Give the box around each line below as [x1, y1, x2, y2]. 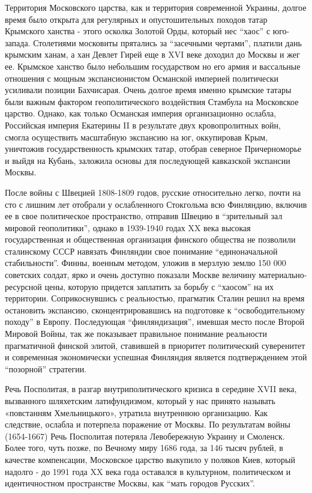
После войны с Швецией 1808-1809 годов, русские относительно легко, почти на [5, 186, 301, 198]
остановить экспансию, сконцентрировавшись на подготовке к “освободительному [5, 303, 305, 316]
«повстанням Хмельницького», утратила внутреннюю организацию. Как [5, 406, 268, 419]
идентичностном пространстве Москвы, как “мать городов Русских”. [5, 477, 255, 489]
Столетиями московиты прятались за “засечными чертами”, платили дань [33, 36, 302, 49]
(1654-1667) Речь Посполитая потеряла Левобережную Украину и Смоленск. [5, 429, 285, 442]
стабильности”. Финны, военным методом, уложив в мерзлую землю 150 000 [5, 256, 286, 269]
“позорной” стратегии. [5, 362, 87, 375]
